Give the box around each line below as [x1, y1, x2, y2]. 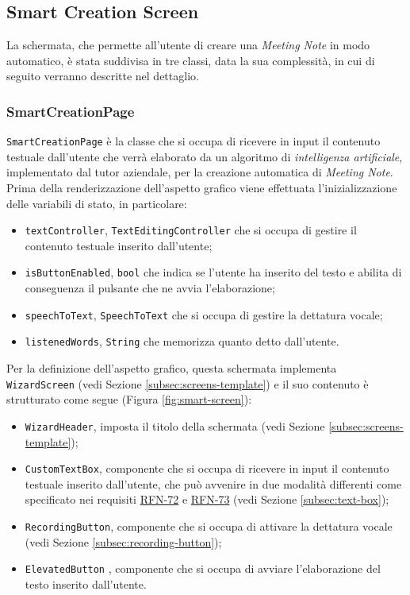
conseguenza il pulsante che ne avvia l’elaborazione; [25, 280, 275, 296]
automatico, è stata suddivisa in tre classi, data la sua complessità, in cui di [6, 52, 375, 68]
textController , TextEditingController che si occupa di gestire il [25, 222, 357, 238]
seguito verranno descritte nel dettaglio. [6, 68, 199, 84]
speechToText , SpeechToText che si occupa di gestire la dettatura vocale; [25, 306, 383, 323]
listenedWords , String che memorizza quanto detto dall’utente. [25, 333, 339, 350]
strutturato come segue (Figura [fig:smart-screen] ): [6, 391, 252, 408]
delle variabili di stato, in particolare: [6, 195, 187, 211]
